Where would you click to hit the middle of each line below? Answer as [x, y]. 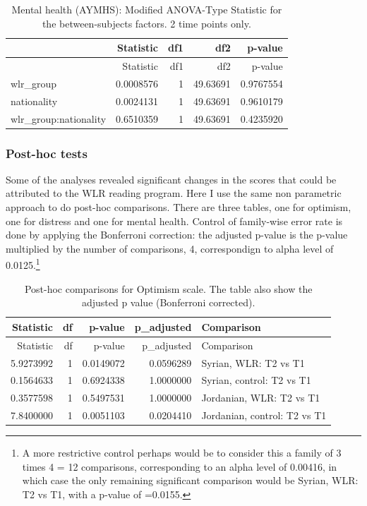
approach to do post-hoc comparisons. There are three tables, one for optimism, [179, 207]
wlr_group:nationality [59, 118]
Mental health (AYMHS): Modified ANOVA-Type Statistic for [147, 9]
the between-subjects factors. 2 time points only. [146, 23]
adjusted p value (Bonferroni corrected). [168, 302]
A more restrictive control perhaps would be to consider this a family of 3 [182, 453]
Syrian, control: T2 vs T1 [256, 380]
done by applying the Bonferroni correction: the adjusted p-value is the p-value [177, 235]
